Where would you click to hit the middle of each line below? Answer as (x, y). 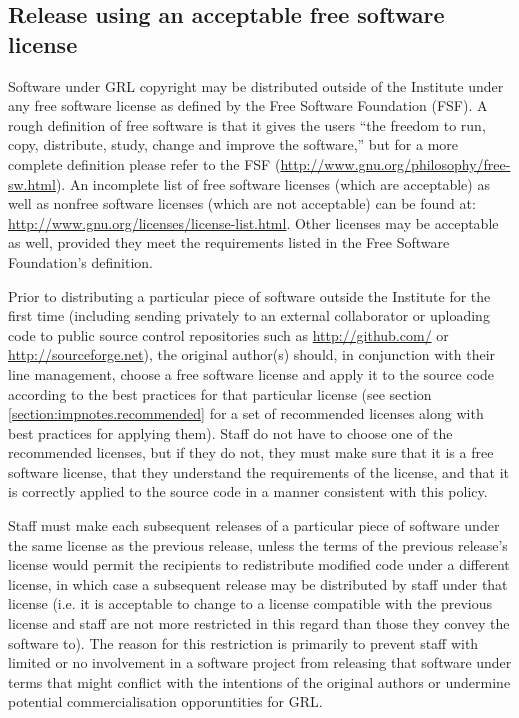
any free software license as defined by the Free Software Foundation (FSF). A (248, 105)
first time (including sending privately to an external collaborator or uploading (249, 315)
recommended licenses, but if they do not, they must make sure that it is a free (251, 452)
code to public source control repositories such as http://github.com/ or (228, 334)
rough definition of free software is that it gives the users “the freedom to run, (247, 124)
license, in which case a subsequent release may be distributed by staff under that (258, 583)
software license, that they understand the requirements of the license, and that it (259, 471)
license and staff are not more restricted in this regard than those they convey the (259, 623)
